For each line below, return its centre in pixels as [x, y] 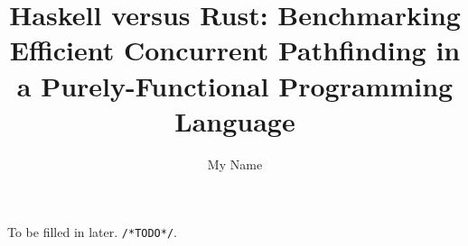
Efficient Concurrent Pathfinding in [235, 50]
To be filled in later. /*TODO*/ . [93, 232]
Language [235, 120]
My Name [235, 164]
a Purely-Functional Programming [235, 85]
